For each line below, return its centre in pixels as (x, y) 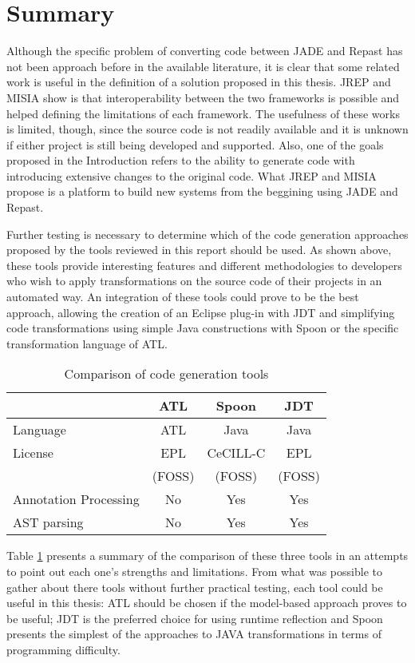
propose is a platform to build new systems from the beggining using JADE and (202, 191)
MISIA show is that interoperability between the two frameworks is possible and (203, 97)
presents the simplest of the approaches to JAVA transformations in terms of (194, 634)
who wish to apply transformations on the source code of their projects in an (194, 281)
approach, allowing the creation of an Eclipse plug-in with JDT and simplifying (201, 312)
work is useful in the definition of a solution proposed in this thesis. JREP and (199, 82)
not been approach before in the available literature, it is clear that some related (203, 66)
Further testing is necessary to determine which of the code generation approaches (207, 234)
